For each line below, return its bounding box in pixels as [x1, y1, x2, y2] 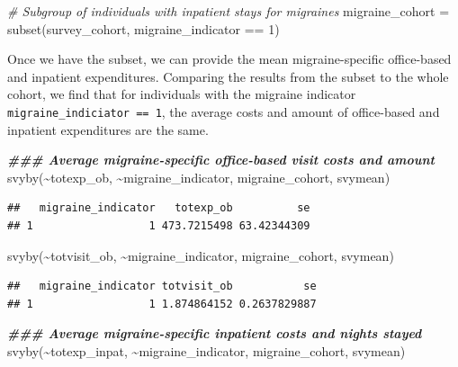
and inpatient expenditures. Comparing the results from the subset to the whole [7, 67, 449, 85]
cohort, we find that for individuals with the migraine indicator [7, 85, 356, 103]
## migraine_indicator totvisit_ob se [7, 280, 317, 293]
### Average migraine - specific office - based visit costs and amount [7, 150, 435, 169]
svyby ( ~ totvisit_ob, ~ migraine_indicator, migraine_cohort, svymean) [7, 246, 394, 264]
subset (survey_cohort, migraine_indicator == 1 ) [7, 19, 280, 38]
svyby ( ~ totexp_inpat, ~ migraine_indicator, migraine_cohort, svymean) [7, 341, 406, 360]
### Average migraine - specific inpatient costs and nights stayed [7, 324, 422, 343]
